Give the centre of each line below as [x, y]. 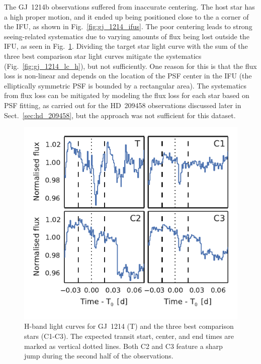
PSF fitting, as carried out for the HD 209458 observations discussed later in [123, 105]
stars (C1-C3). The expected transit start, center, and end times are [129, 336]
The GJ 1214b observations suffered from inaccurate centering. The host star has [129, 7]
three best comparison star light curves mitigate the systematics [103, 56]
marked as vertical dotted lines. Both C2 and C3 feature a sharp [123, 346]
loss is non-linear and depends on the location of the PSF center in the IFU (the [128, 76]
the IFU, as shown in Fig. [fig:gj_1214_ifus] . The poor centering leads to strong [128, 26]
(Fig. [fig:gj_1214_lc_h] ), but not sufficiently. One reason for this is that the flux [130, 66]
